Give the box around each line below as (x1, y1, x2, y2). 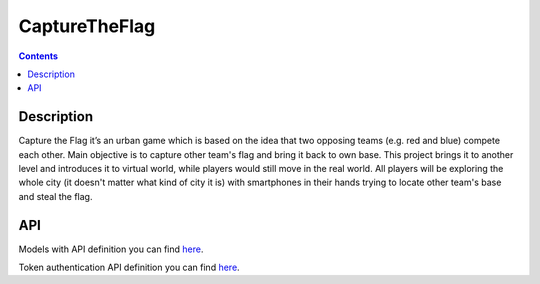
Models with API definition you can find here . (18, 243, 204, 255)
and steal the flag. (18, 190, 93, 202)
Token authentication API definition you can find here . (18, 261, 240, 274)
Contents (18, 50, 59, 62)
